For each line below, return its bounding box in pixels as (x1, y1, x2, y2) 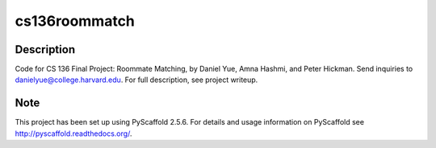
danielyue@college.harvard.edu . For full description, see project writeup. (15, 75, 258, 84)
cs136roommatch (15, 12, 135, 30)
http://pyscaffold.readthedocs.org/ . (15, 129, 132, 138)
